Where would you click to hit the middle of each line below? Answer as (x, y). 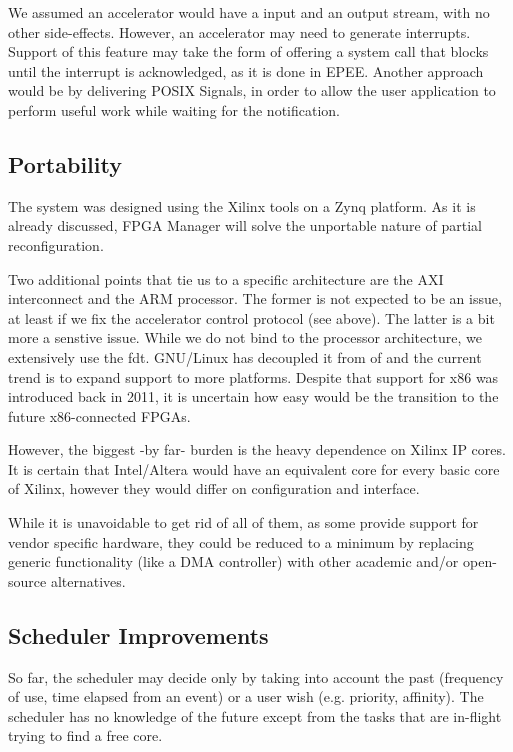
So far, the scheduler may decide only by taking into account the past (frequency (256, 676)
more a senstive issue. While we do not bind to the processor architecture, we (245, 337)
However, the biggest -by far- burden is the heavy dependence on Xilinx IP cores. (257, 449)
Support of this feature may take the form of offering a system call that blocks (248, 51)
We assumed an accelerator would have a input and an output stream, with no (249, 12)
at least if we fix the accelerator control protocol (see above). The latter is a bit (251, 317)
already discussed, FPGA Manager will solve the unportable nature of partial (245, 225)
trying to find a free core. (85, 735)
